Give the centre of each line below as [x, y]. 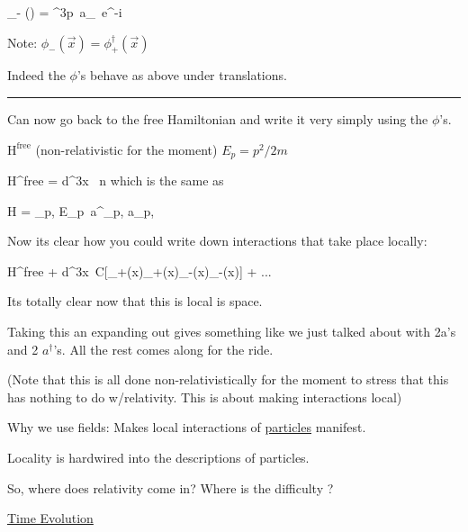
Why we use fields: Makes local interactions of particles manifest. [187, 427]
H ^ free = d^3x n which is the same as [116, 180]
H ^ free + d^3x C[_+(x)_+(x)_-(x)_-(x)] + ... [139, 271]
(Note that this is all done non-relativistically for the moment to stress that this [228, 379]
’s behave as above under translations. [182, 75]
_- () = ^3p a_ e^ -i [65, 12]
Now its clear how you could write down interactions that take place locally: [217, 241]
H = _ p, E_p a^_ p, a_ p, [81, 210]
